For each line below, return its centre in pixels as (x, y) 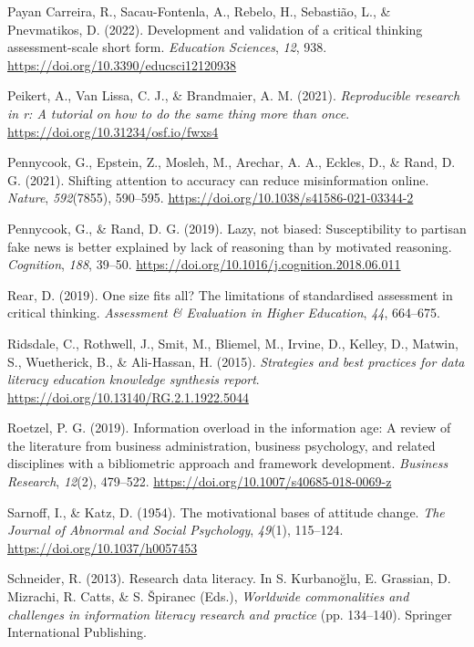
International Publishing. (77, 632)
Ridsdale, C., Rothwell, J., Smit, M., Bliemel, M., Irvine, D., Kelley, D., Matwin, (233, 343)
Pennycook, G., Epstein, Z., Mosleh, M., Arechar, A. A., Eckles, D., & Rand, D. (232, 162)
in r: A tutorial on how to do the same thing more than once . (179, 113)
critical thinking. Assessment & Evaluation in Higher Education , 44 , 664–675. (224, 313)
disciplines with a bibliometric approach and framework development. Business (228, 463)
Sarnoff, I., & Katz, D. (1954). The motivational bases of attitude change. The (226, 511)
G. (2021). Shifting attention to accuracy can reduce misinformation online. (218, 179)
